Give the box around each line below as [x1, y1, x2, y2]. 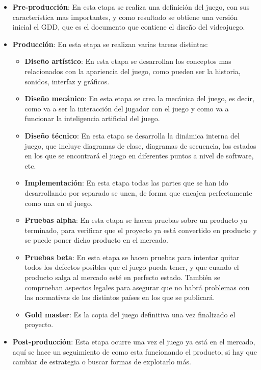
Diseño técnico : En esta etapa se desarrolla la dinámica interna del [24, 130, 240, 141]
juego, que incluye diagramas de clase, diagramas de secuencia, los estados [24, 140, 256, 151]
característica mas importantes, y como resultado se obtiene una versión [12, 11, 238, 22]
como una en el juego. [24, 197, 93, 208]
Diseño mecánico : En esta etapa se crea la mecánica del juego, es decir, [24, 93, 254, 104]
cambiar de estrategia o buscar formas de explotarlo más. [12, 356, 191, 367]
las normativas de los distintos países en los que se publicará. [24, 292, 215, 303]
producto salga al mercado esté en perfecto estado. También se [24, 272, 221, 283]
